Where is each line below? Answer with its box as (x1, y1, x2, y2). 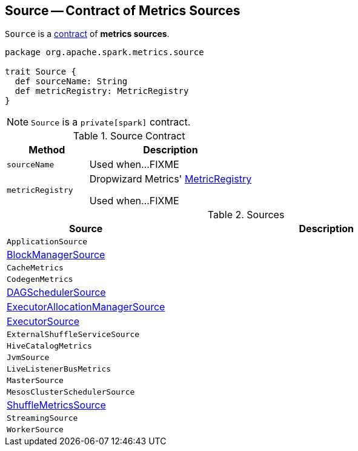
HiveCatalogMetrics (7, 341, 92, 351)
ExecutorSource (7, 315, 80, 328)
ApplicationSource (7, 237, 88, 247)
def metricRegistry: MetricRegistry (15, 86, 189, 96)
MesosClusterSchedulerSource (7, 387, 135, 397)
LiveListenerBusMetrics (7, 364, 111, 374)
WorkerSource (7, 425, 64, 435)
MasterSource (7, 376, 64, 386)
